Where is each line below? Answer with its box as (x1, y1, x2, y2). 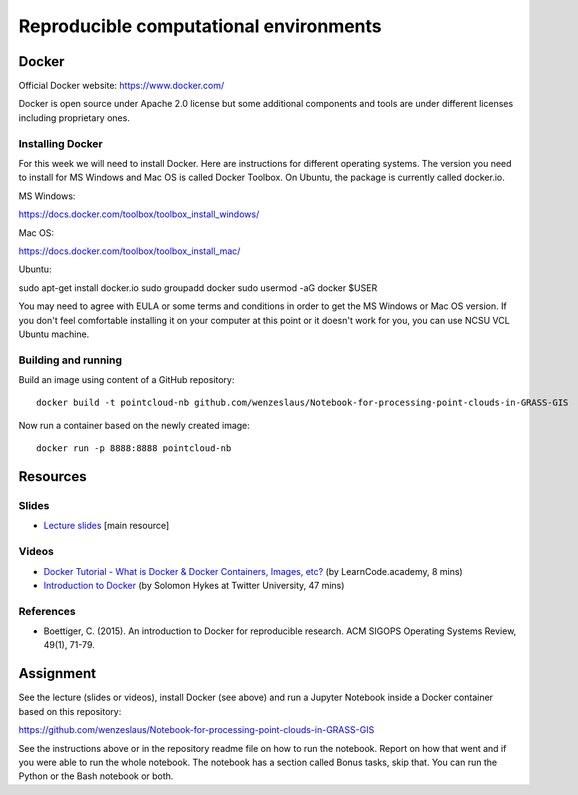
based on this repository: (18, 705, 122, 717)
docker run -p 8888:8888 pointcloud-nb (36, 443, 232, 454)
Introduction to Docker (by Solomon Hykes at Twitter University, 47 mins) (43, 579, 345, 591)
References (18, 604, 76, 618)
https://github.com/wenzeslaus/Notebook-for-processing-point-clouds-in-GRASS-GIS (18, 724, 375, 736)
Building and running (18, 353, 123, 367)
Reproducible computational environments (18, 15, 382, 37)
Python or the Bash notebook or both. (18, 770, 174, 782)
